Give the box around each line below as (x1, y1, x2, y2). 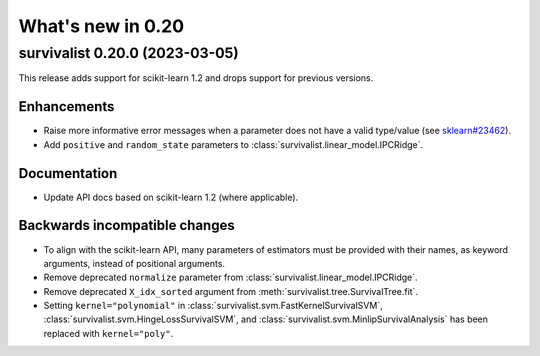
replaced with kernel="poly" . (43, 327, 174, 339)
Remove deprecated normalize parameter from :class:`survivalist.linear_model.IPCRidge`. (43, 271, 419, 284)
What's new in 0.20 (18, 15, 185, 37)
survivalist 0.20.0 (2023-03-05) (18, 44, 239, 62)
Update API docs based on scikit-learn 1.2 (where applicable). (43, 191, 299, 203)
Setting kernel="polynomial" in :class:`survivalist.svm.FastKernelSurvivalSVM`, (43, 300, 384, 312)
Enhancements (18, 98, 115, 115)
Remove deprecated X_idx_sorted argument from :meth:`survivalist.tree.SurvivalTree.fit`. (43, 285, 419, 297)
